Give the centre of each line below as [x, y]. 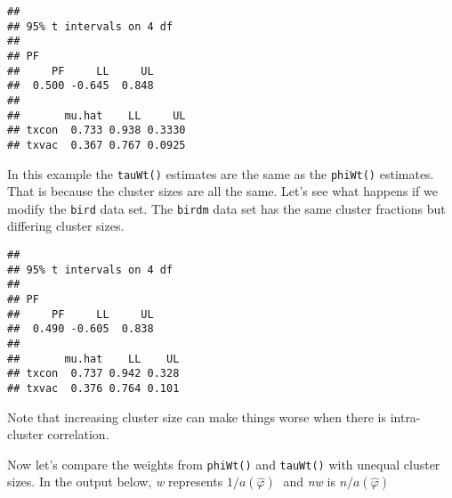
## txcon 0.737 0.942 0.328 [93, 374]
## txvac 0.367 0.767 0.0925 [97, 145]
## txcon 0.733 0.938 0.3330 [97, 131]
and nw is [309, 482]
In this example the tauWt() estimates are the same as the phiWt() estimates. [221, 173]
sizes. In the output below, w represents [115, 482]
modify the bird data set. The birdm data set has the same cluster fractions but [226, 208]
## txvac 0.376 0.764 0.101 [93, 388]
